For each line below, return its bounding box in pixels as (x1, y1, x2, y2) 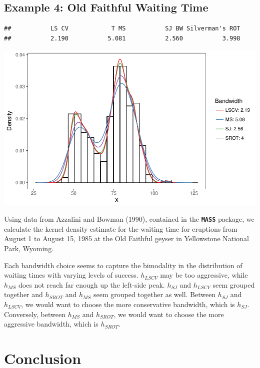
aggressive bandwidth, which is (4, 319, 98, 329)
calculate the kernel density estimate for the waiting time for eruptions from (4, 223, 237, 234)
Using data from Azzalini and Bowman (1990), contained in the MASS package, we (4, 214, 254, 224)
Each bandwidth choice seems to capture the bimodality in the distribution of (4, 260, 242, 270)
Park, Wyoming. (4, 243, 54, 253)
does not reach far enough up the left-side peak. (18, 279, 165, 290)
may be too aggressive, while (160, 270, 248, 280)
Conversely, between (4, 309, 65, 319)
